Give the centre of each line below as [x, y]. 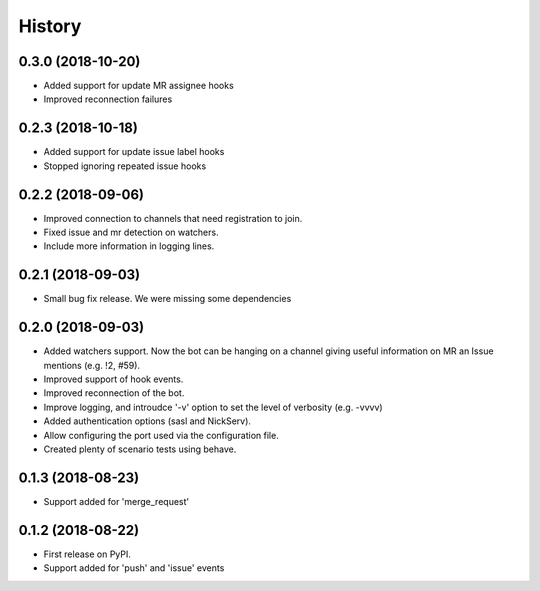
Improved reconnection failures [108, 99]
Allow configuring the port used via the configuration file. [161, 435]
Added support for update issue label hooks [134, 152]
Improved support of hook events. [113, 379]
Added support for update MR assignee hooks [138, 86]
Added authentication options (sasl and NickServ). [147, 421]
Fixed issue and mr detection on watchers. [131, 232]
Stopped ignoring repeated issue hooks [125, 166]
